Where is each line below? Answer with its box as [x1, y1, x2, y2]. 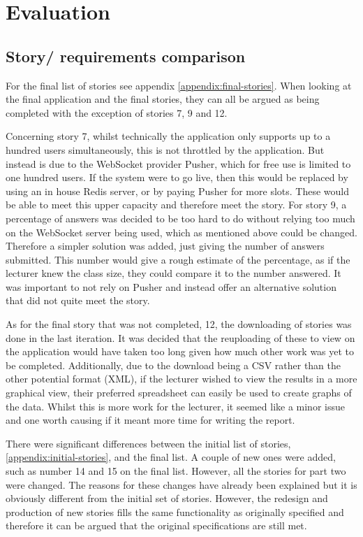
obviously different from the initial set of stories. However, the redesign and [6, 491, 328, 506]
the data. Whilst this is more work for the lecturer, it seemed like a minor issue [6, 399, 345, 413]
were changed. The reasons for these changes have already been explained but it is [6, 477, 357, 492]
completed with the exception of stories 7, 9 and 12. [6, 105, 228, 120]
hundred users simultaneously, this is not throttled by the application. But [6, 142, 325, 157]
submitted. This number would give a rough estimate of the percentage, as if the [6, 252, 350, 266]
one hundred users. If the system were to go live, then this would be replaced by [6, 170, 348, 185]
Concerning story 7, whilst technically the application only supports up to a [6, 129, 331, 143]
